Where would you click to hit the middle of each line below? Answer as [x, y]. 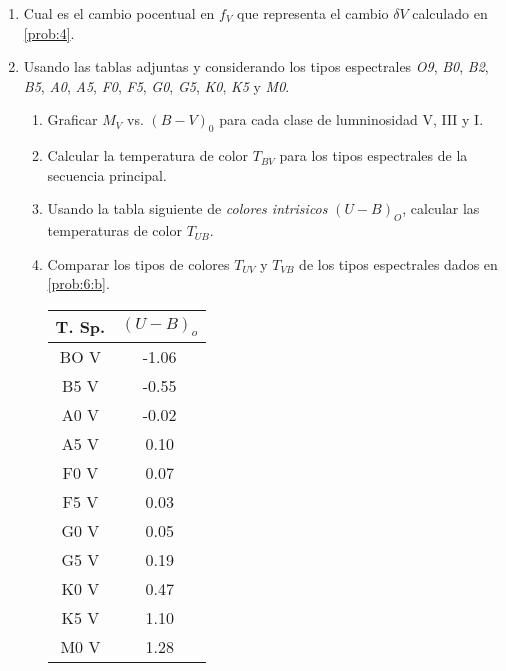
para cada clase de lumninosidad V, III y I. [351, 119]
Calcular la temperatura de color [148, 155]
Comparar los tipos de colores [138, 263]
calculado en [450, 13]
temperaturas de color [114, 230]
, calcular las [441, 208]
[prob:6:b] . [78, 283]
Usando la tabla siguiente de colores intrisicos [187, 208]
